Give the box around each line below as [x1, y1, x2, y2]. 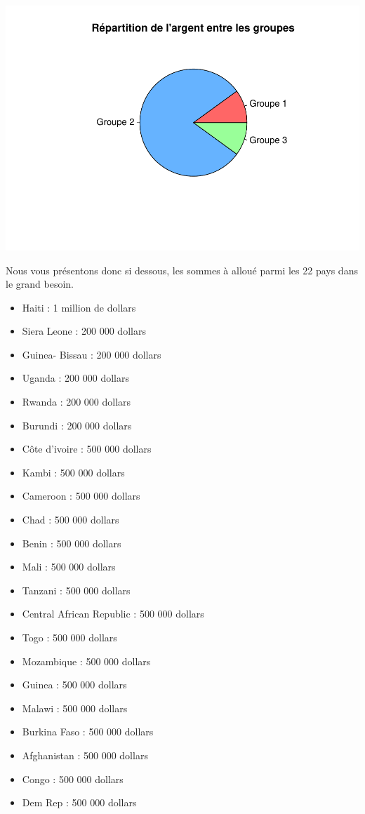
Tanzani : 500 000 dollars [22, 582, 131, 597]
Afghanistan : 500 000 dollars [22, 747, 148, 762]
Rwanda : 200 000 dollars [22, 394, 131, 409]
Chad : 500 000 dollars [22, 512, 119, 527]
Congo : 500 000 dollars [22, 771, 124, 786]
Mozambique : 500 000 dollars [22, 653, 151, 668]
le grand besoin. [6, 276, 74, 291]
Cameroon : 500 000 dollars [22, 488, 140, 503]
